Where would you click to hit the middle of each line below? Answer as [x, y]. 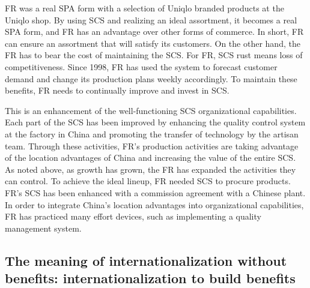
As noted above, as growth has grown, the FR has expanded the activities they [150, 169]
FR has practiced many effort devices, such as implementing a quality [133, 216]
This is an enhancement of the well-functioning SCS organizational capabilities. [151, 110]
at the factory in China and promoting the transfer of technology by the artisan [152, 133]
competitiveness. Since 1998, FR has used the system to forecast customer [141, 66]
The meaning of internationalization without [146, 260]
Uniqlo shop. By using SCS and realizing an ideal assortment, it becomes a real [151, 19]
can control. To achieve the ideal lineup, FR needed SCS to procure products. [148, 181]
